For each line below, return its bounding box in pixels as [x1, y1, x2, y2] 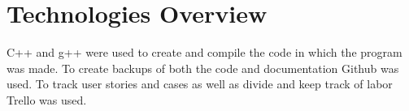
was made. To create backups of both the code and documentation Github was [7, 59, 399, 76]
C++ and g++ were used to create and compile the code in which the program [7, 44, 402, 61]
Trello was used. [7, 91, 87, 108]
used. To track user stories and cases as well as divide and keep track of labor [7, 75, 393, 92]
